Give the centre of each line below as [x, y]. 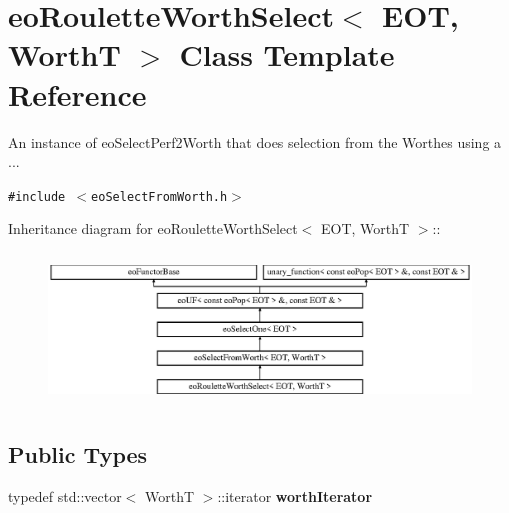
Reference [77, 93]
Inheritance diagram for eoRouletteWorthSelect [153, 228]
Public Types [78, 453]
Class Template [287, 54]
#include [37, 196]
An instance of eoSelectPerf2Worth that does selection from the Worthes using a [255, 141]
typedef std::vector [65, 495]
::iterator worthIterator [295, 495]
